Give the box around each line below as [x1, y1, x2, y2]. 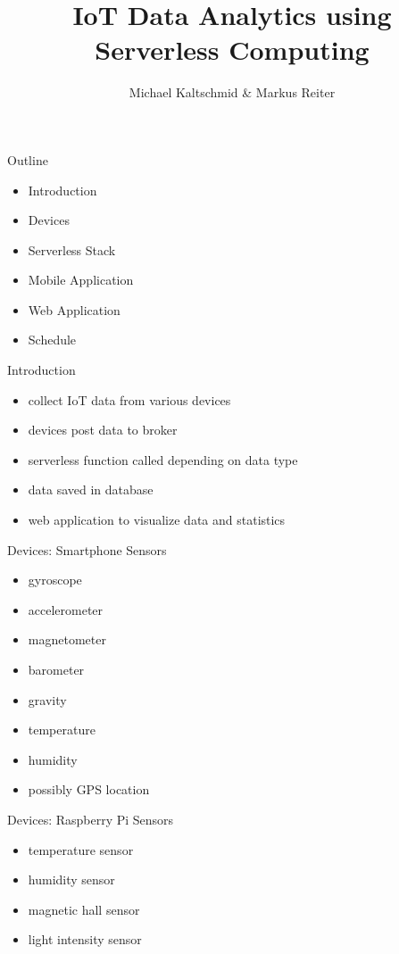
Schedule [28, 330, 77, 349]
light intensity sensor [28, 930, 142, 949]
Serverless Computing [95, 31, 370, 68]
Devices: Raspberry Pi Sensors [7, 809, 174, 828]
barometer [28, 660, 85, 678]
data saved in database [28, 480, 154, 499]
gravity [28, 690, 67, 709]
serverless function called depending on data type [28, 450, 298, 469]
